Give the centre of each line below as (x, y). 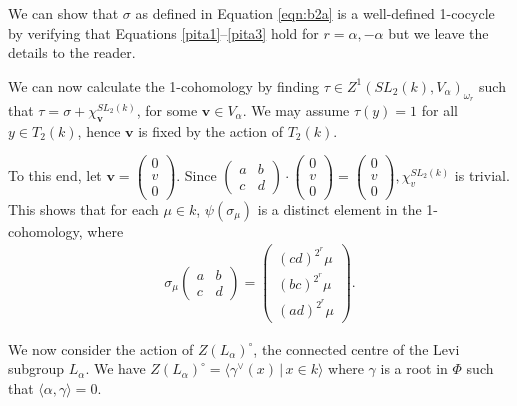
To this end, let (55, 174)
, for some (167, 109)
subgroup (36, 368)
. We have (115, 368)
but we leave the (438, 32)
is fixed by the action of (210, 130)
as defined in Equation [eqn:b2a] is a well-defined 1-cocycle (315, 13)
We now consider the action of (101, 348)
